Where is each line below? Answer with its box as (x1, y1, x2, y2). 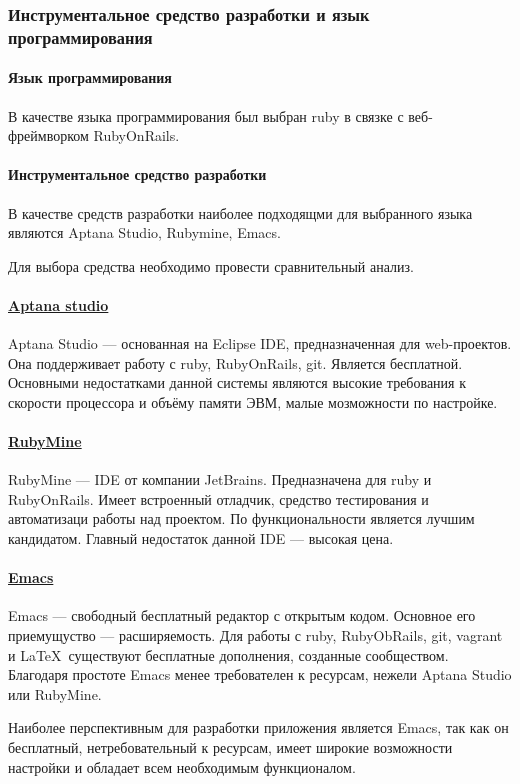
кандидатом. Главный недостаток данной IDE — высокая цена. (8, 528, 394, 549)
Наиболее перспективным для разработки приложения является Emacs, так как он (8, 717, 509, 738)
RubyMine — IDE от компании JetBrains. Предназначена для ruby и (8, 469, 432, 490)
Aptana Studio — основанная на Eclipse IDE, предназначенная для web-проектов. (8, 333, 512, 354)
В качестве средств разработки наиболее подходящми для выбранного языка (8, 202, 473, 223)
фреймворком (8, 125, 89, 146)
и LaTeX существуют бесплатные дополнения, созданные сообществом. (8, 644, 449, 665)
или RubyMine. (8, 683, 102, 704)
